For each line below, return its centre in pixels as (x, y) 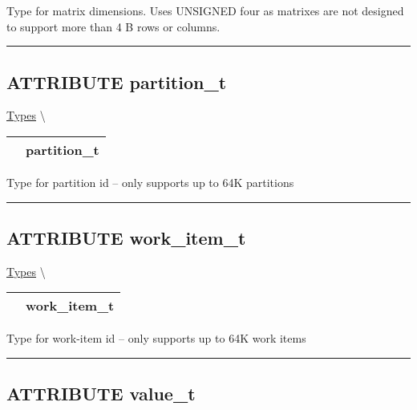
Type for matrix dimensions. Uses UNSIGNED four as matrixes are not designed (205, 10)
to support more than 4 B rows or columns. (113, 26)
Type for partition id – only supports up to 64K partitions (150, 182)
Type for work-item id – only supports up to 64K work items (156, 338)
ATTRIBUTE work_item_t (126, 237)
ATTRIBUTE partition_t (117, 81)
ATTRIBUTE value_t (101, 394)
